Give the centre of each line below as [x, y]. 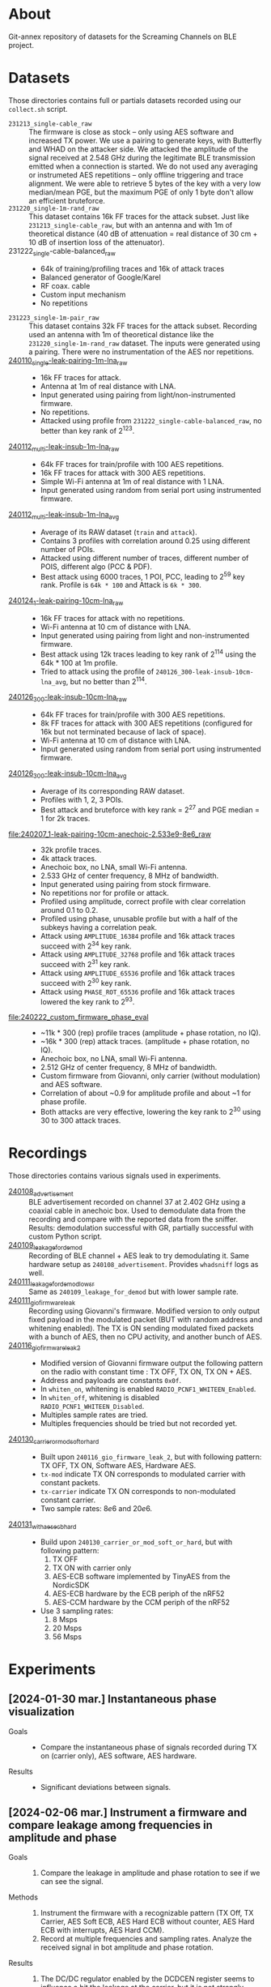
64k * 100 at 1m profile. [79, 662]
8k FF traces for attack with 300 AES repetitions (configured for [146, 723]
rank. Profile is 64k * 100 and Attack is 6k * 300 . [121, 585]
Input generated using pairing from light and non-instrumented [145, 636]
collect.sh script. [38, 109]
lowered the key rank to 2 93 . [87, 1000]
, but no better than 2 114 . [106, 680]
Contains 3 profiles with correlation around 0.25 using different [145, 541]
